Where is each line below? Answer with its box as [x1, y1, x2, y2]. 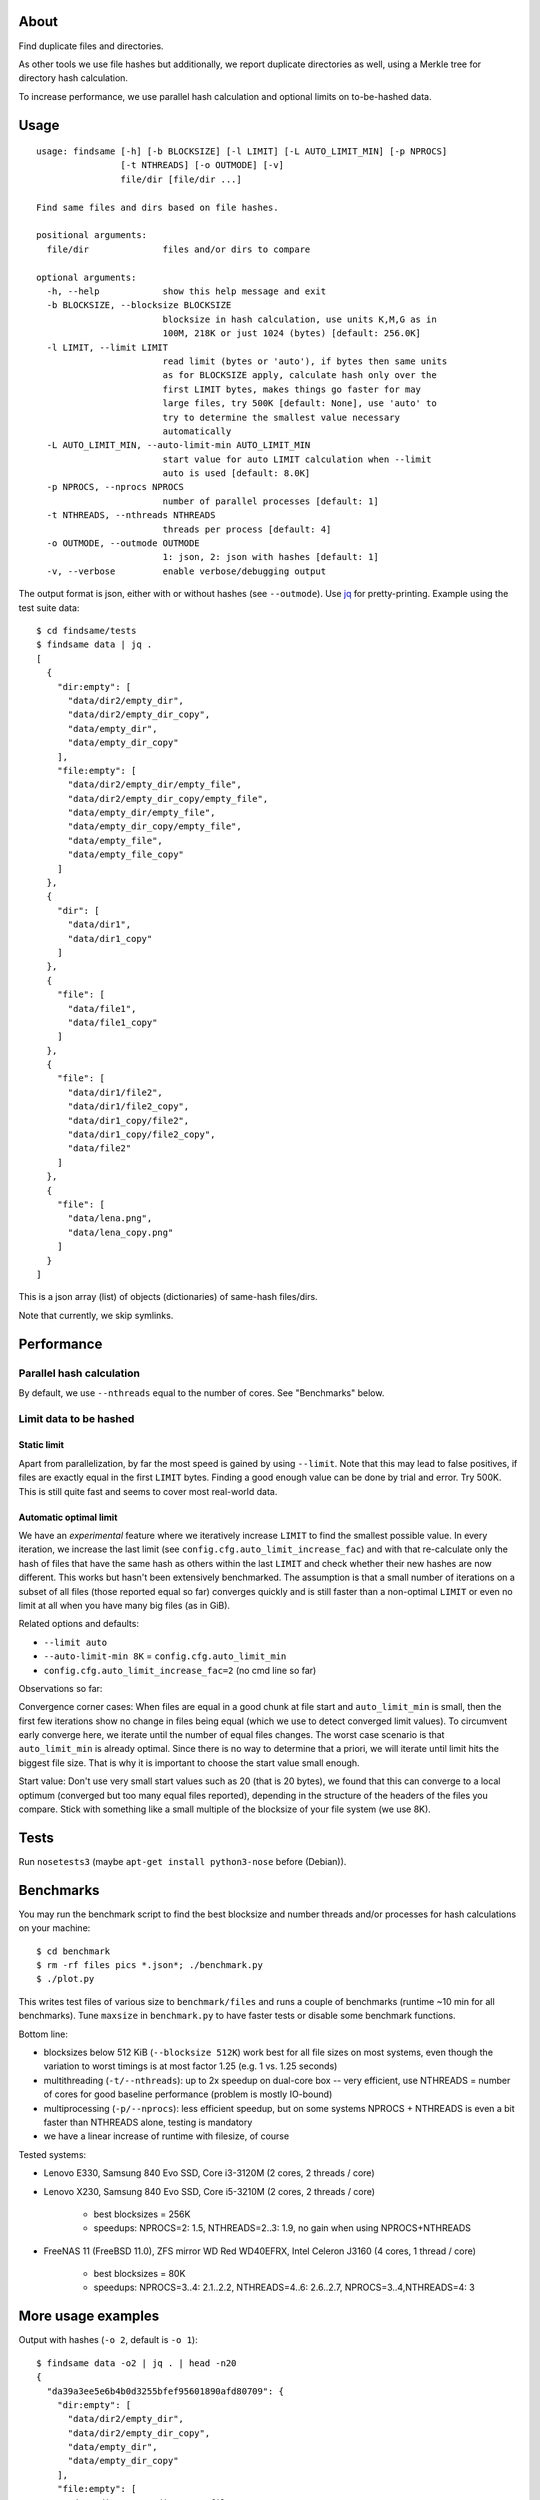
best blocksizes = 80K [93, 2268, 186, 2280]
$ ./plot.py [36, 1973, 95, 1985]
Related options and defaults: [18, 1618, 140, 1630]
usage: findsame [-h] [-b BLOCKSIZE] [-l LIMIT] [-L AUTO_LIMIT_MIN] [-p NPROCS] [36, 146, 448, 157]
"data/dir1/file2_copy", [67, 1101, 190, 1112]
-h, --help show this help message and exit [46, 286, 327, 297]
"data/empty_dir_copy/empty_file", [67, 821, 242, 832]
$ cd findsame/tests [36, 625, 137, 636]
